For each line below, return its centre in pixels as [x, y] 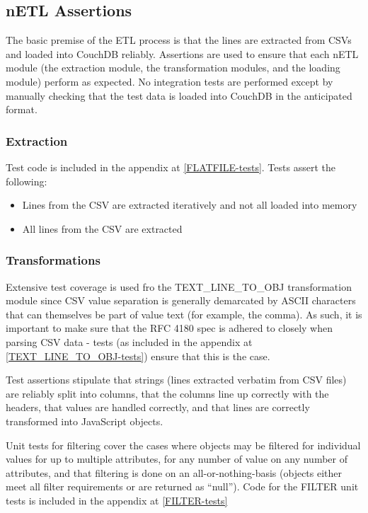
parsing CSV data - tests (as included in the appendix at [129, 341]
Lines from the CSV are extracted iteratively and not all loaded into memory [190, 205]
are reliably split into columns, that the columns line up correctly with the [167, 393]
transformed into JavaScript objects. [85, 421]
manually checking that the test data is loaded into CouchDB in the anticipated [179, 95]
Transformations [53, 260]
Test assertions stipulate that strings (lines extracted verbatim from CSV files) [176, 380]
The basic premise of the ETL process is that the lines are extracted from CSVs [179, 40]
